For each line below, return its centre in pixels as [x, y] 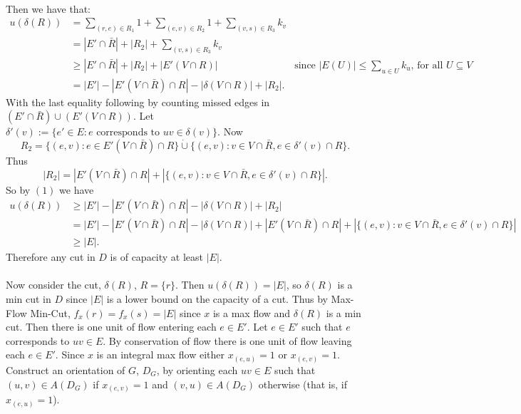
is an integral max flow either [161, 355]
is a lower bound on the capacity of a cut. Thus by [217, 299]
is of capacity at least [157, 257]
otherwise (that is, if [303, 384]
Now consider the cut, [53, 285]
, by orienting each [197, 369]
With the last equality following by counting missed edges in [138, 102]
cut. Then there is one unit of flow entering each [111, 327]
